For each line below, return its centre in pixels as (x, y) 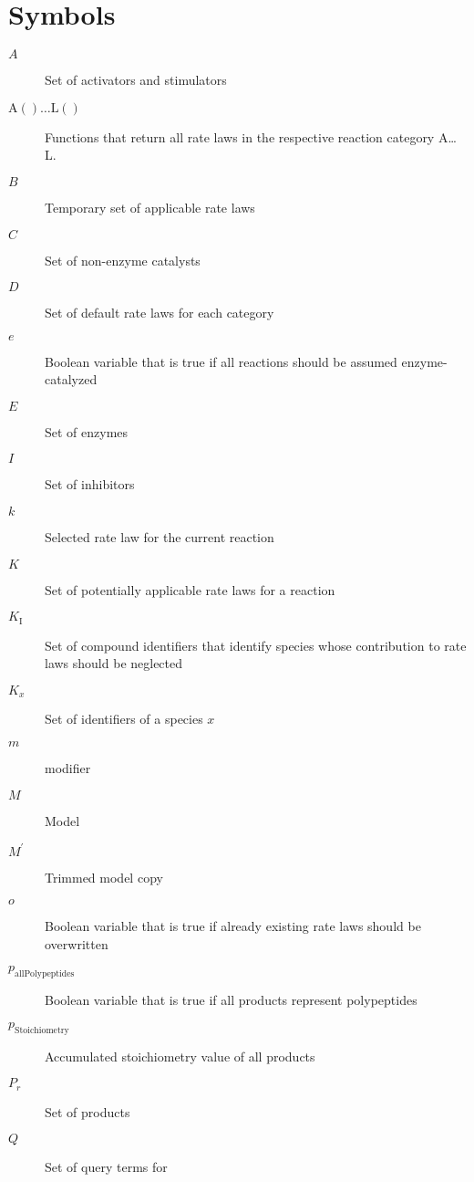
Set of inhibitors (90, 484)
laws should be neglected (114, 663)
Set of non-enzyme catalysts (123, 260)
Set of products (88, 1111)
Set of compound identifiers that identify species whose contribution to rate (256, 645)
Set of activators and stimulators (136, 80)
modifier (68, 767)
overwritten (77, 943)
